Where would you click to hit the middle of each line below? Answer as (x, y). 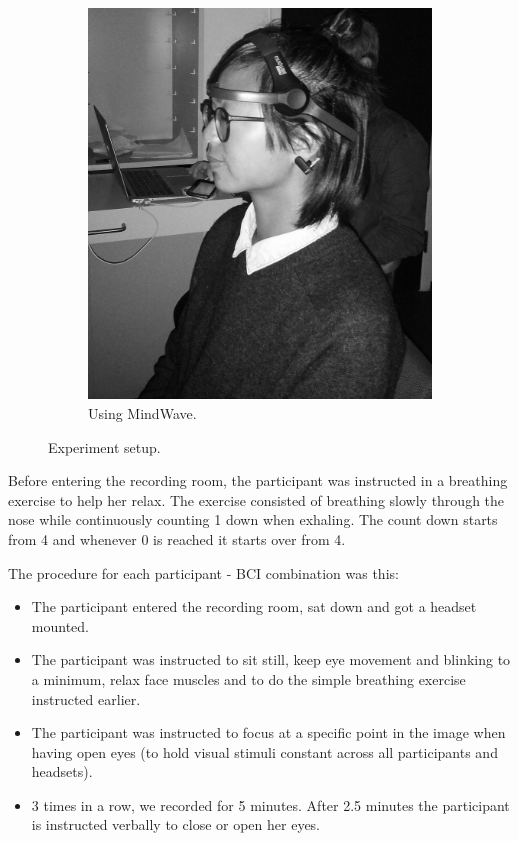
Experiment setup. (104, 446)
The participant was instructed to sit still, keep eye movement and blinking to (271, 659)
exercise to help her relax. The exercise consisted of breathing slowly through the (256, 499)
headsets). (62, 771)
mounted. (60, 625)
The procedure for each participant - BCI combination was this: (203, 572)
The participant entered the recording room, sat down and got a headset (254, 606)
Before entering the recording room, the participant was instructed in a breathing (258, 480)
